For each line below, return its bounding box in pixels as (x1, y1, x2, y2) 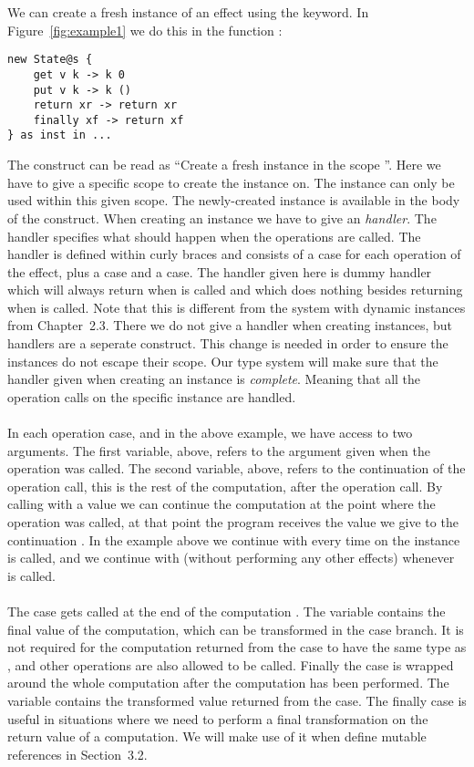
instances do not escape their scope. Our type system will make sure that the (7, 351, 438, 370)
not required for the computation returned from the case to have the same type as (7, 637, 467, 657)
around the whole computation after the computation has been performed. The (7, 673, 449, 692)
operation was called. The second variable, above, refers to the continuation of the (7, 459, 466, 478)
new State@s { (7, 53, 93, 67)
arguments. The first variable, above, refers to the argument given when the (7, 441, 431, 460)
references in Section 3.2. (7, 744, 148, 763)
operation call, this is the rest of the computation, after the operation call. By (7, 476, 443, 495)
